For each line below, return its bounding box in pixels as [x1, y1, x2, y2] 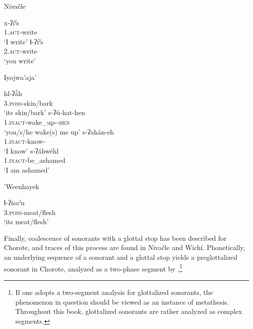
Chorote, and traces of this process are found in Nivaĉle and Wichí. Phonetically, [4, 242, 245, 252]
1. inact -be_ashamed [4, 155, 66, 165]
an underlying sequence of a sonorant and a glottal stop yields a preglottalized [4, 252, 237, 262]
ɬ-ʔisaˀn [4, 197, 25, 208]
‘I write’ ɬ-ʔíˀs [4, 36, 43, 46]
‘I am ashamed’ [4, 164, 50, 174]
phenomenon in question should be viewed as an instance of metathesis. [15, 296, 229, 307]
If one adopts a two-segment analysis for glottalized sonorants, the [15, 287, 213, 297]
